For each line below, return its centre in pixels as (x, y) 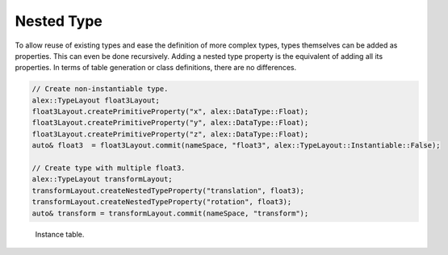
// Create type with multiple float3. (109, 168)
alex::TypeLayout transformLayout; (102, 179)
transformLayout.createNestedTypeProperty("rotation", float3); (162, 202)
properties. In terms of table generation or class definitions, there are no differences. (156, 68)
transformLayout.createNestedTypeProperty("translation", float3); (168, 190)
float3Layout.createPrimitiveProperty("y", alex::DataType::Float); (170, 123)
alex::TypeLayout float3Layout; (96, 100)
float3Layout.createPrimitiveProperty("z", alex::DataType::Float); (170, 134)
